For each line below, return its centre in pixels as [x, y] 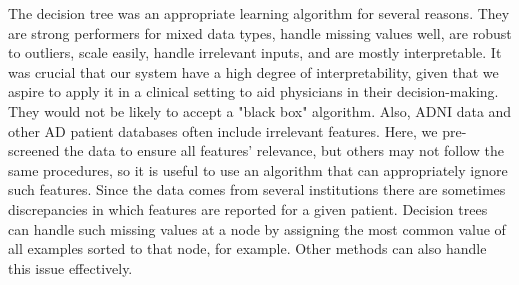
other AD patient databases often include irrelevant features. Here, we [223, 130]
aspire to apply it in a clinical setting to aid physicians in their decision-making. [253, 91]
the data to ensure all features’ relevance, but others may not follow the [284, 150]
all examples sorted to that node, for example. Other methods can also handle [247, 248]
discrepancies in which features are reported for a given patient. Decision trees [248, 208]
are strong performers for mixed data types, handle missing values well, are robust [260, 32]
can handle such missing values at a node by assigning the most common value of [257, 228]
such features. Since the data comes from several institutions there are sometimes [257, 189]
